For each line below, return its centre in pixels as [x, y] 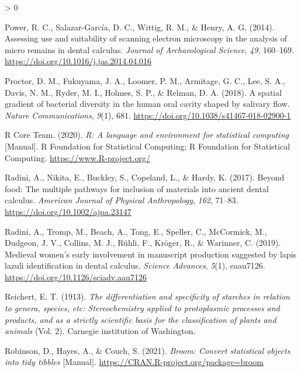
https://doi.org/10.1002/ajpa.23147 [68, 211]
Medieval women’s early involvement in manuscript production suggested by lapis [151, 254]
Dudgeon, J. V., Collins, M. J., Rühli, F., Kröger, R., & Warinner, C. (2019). [143, 243]
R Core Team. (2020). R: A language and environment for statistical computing [147, 135]
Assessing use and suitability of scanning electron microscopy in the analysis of [146, 38]
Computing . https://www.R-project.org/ [77, 157]
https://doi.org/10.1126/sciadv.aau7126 [76, 277]
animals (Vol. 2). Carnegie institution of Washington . [100, 331]
